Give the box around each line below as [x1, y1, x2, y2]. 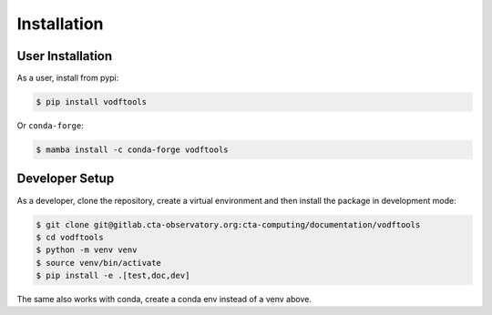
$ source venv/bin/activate [36, 258, 161, 268]
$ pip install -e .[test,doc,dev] [36, 270, 190, 281]
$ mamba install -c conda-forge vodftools [36, 145, 229, 155]
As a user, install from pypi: [16, 73, 119, 84]
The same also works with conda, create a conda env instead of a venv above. [16, 294, 312, 305]
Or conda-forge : [16, 120, 84, 131]
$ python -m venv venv [36, 245, 138, 255]
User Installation [16, 48, 113, 64]
